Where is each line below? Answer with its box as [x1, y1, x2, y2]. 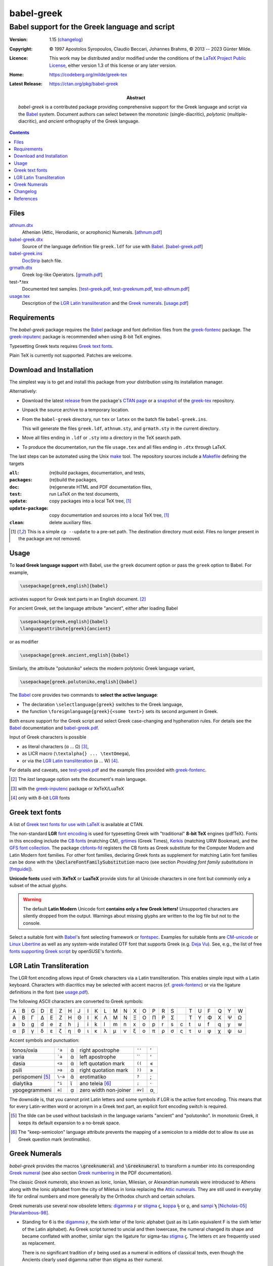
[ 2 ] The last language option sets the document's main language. [11, 776, 147, 782]
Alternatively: [9, 388, 37, 394]
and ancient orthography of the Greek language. [38, 118, 140, 124]
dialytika [12, 1080, 33, 1087]
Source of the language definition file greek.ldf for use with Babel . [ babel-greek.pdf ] [22, 243, 203, 249]
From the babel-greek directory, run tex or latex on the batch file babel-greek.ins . [22, 416, 207, 422]
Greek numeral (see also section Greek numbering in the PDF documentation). [9, 1170, 173, 1176]
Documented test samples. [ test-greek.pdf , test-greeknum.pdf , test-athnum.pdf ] [22, 286, 190, 292]
